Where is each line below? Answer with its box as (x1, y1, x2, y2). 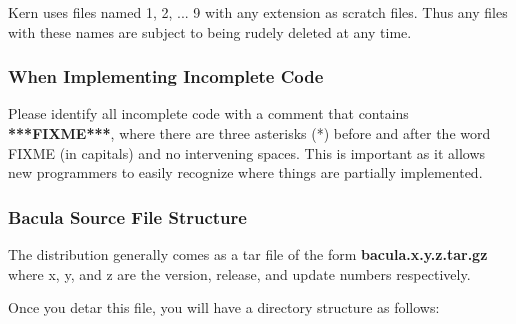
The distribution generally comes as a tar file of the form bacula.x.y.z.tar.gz (8, 244, 488, 264)
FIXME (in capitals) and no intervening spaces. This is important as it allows (8, 142, 486, 163)
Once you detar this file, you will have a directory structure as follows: (8, 297, 440, 318)
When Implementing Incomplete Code (8, 64, 324, 89)
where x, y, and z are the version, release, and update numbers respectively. (8, 263, 471, 284)
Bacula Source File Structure (8, 204, 247, 229)
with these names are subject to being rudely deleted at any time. (8, 21, 412, 42)
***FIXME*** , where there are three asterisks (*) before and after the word (8, 123, 491, 143)
